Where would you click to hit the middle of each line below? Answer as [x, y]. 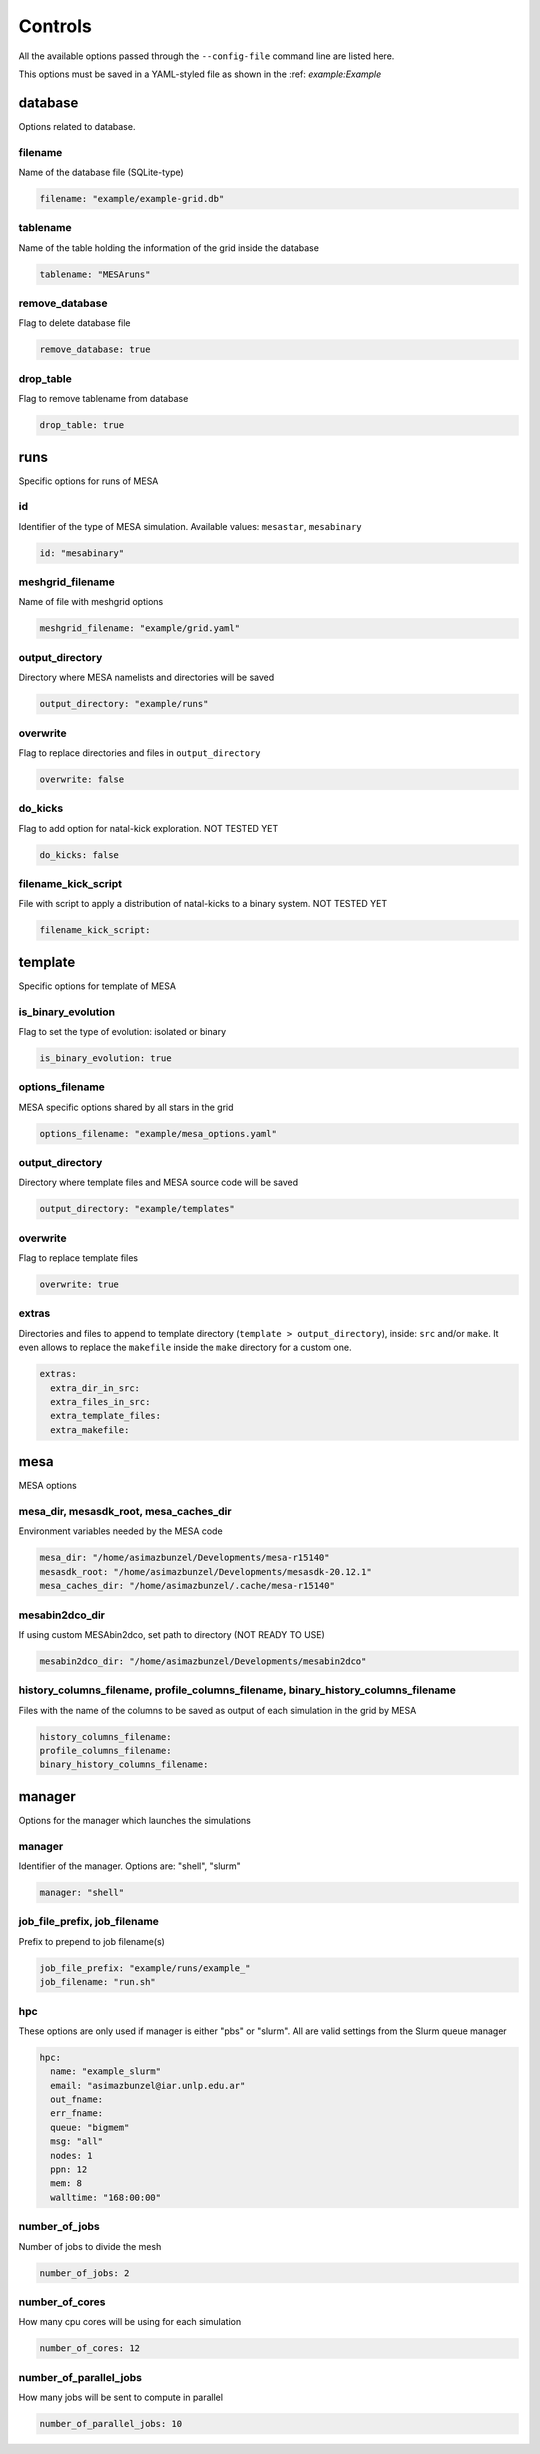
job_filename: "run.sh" [98, 1982]
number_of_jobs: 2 [84, 2273]
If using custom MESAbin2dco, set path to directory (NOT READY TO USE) [171, 1634]
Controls [55, 26]
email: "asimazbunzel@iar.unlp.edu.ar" [148, 2085]
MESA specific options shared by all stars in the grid [126, 1107]
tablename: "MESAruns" [95, 274]
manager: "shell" [82, 1893]
